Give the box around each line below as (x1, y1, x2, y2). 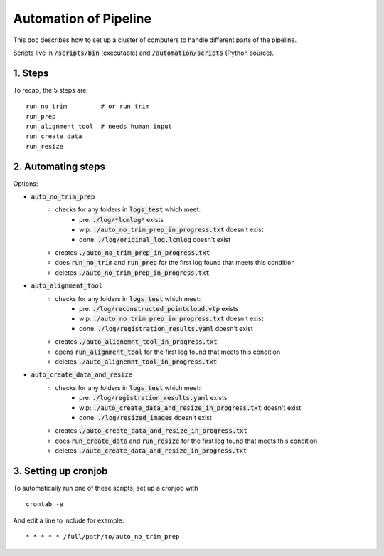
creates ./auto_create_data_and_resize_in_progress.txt (55, 426, 248, 435)
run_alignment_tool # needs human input (26, 122, 172, 131)
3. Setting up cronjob (13, 465, 108, 477)
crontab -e (26, 500, 64, 508)
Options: (13, 179, 38, 188)
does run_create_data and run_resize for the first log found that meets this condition (55, 436, 318, 445)
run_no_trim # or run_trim (26, 103, 150, 110)
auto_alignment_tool (31, 282, 103, 290)
